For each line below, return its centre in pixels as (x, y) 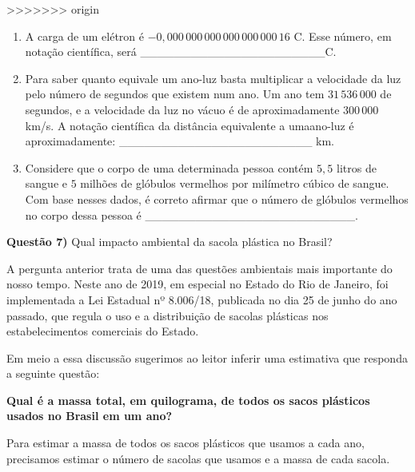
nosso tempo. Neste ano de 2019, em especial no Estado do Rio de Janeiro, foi (198, 284)
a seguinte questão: (53, 373)
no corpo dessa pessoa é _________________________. (192, 214)
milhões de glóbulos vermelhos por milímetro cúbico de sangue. (235, 183)
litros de (357, 167)
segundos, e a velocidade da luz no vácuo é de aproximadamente (182, 109)
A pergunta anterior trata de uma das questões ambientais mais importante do (200, 268)
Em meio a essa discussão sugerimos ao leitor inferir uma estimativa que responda (207, 357)
